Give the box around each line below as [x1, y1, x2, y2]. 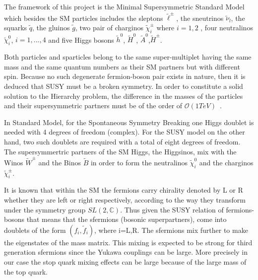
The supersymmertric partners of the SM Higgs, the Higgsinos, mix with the [4, 146, 237, 156]
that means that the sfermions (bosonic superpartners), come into [26, 214, 227, 224]
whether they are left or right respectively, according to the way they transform [4, 195, 246, 205]
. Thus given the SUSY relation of [120, 204, 224, 214]
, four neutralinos [200, 22, 253, 32]
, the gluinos [32, 22, 70, 32]
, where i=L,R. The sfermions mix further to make [94, 224, 248, 235]
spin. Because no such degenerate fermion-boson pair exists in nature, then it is [4, 71, 246, 81]
